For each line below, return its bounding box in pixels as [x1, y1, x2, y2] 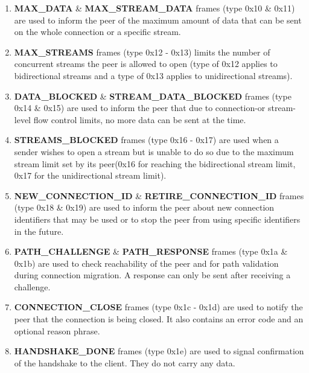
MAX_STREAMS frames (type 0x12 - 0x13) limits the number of [14, 45, 270, 58]
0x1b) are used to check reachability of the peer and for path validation [14, 257, 279, 269]
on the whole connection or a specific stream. [14, 25, 181, 38]
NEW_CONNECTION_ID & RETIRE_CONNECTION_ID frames [14, 189, 304, 202]
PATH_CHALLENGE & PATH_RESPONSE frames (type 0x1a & [14, 245, 288, 258]
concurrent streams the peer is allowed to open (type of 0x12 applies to [14, 57, 278, 70]
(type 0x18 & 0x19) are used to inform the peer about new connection [14, 201, 275, 214]
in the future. [14, 225, 64, 237]
